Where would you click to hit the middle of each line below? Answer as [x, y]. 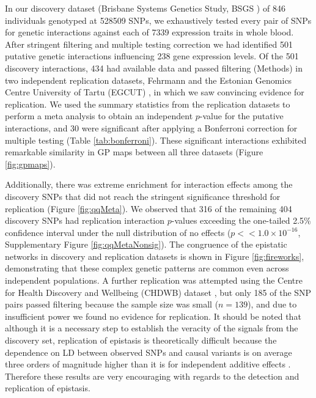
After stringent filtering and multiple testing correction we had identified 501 [149, 44]
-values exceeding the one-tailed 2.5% [241, 220]
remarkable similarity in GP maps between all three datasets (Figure [134, 152]
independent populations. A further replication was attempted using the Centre [154, 280]
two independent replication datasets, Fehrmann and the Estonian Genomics [149, 80]
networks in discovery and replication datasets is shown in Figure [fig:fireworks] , [155, 256]
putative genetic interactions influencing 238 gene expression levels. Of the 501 [152, 56]
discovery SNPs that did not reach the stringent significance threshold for [143, 196]
